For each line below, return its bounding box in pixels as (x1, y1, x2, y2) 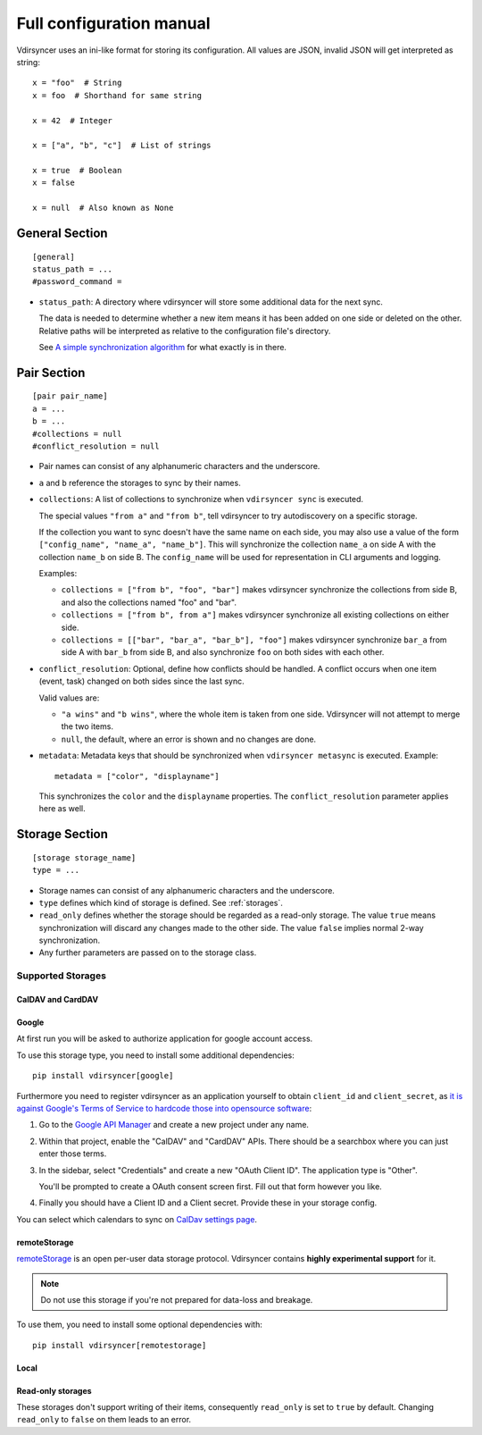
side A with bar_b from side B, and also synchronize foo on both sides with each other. (61, 647, 385, 658)
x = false (32, 178, 75, 188)
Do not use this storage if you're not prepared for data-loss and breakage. (40, 1294, 313, 1305)
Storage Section (16, 827, 109, 842)
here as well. (38, 803, 86, 814)
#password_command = (32, 277, 122, 287)
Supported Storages (16, 969, 107, 982)
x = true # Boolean (32, 165, 122, 176)
